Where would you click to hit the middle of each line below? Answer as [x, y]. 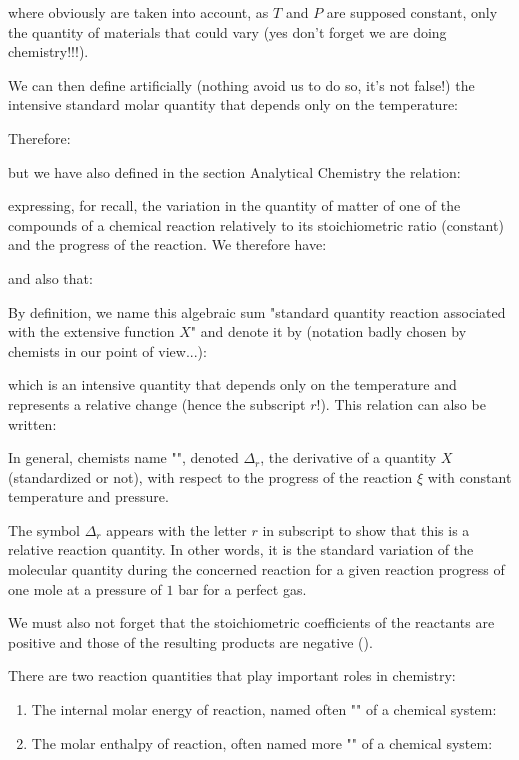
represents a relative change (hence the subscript [157, 403]
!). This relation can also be [401, 403]
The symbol [44, 529]
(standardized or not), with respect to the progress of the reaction [210, 476]
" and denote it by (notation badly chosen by [328, 331]
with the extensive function [91, 331]
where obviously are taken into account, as [138, 12]
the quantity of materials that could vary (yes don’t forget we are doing [227, 31]
